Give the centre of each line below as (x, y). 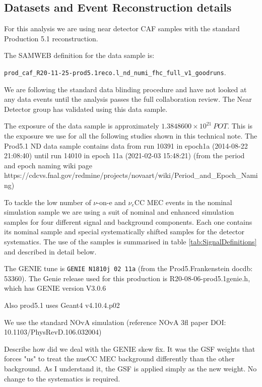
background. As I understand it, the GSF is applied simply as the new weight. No (130, 368)
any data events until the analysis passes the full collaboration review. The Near (128, 99)
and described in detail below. (50, 251)
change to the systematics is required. (62, 378)
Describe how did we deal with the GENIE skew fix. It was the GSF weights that (130, 348)
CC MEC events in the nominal (183, 202)
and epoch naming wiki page (48, 165)
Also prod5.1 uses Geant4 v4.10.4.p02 (62, 305)
